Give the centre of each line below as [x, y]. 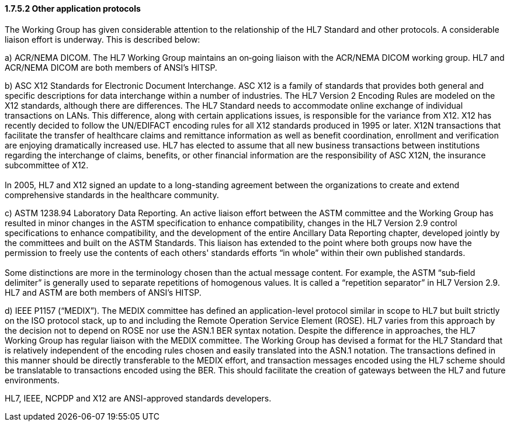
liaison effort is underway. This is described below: [103, 39]
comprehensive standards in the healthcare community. [112, 195]
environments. [32, 380]
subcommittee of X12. [47, 165]
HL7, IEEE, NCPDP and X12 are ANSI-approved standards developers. [138, 398]
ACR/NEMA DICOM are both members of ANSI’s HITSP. [111, 67]
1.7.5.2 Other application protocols [73, 8]
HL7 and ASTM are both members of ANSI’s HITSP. [103, 292]
